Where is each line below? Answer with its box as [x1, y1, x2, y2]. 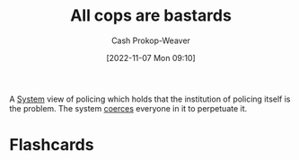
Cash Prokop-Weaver [110, 35, 191, 46]
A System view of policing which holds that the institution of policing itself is [9, 93, 291, 104]
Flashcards [9, 135, 94, 156]
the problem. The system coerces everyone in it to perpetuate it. [9, 102, 248, 113]
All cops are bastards [70, 5, 232, 26]
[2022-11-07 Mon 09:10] [106, 52, 196, 63]
